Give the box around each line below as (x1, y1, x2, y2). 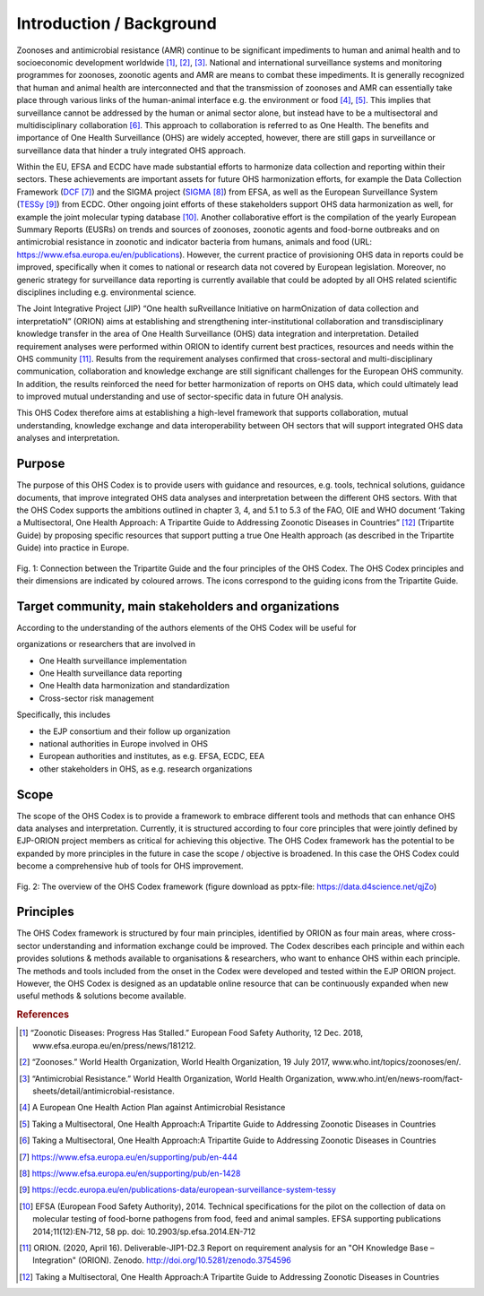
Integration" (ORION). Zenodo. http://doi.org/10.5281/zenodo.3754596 (32, 1255, 291, 1266)
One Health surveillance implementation (39, 655, 187, 666)
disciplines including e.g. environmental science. (16, 287, 196, 298)
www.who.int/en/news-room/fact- (336, 1073, 463, 1084)
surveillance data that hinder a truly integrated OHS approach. (16, 144, 246, 156)
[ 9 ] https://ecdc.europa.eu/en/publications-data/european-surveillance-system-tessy (19, 1184, 336, 1196)
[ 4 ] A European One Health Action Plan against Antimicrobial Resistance (19, 1102, 286, 1113)
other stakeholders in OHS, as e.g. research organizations (39, 763, 253, 774)
